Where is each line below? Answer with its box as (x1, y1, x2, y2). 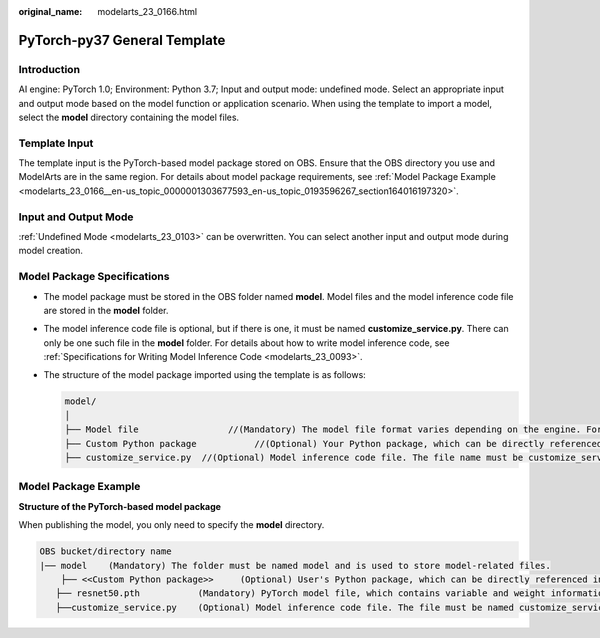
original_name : (18, 6, 83, 17)
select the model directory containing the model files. (18, 111, 240, 123)
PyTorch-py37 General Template (18, 31, 226, 49)
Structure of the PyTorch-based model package (18, 500, 222, 512)
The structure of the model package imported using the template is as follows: (43, 369, 367, 381)
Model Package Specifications (18, 270, 170, 284)
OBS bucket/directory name (39, 546, 172, 557)
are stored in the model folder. (43, 304, 169, 316)
